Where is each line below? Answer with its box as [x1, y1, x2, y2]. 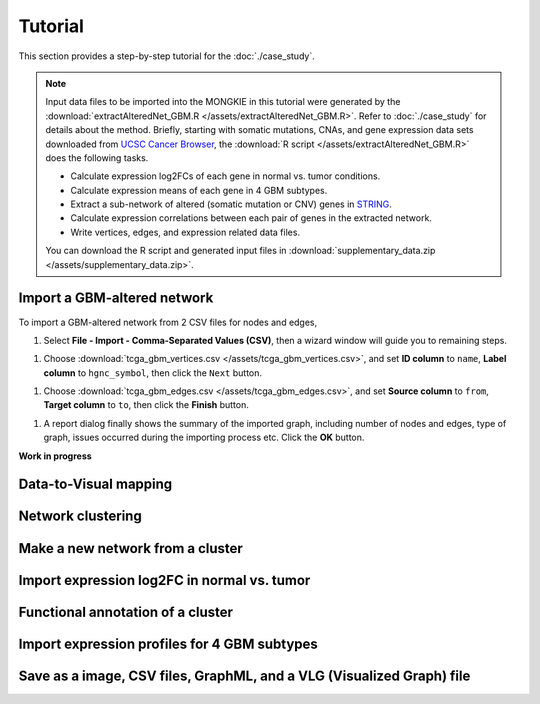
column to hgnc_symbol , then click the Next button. [43, 366, 263, 379]
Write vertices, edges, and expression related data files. [70, 226, 300, 238]
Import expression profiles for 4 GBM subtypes [18, 635, 319, 652]
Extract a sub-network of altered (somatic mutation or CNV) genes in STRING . [70, 198, 392, 210]
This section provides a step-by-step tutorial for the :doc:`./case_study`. [18, 50, 315, 62]
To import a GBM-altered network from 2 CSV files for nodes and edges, [18, 316, 318, 328]
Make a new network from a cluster [18, 540, 244, 557]
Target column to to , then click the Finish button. [43, 399, 249, 411]
